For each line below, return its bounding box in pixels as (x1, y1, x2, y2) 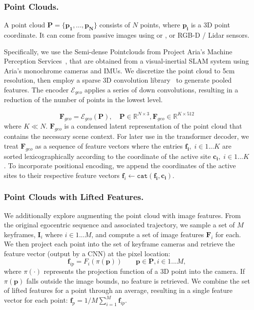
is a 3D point (190, 20, 230, 30)
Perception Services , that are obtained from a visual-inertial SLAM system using (4, 56, 249, 66)
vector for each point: (4, 295, 68, 305)
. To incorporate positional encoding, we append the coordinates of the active (4, 160, 236, 171)
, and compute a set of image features (91, 229, 204, 239)
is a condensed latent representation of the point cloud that (64, 121, 242, 131)
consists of (99, 20, 130, 30)
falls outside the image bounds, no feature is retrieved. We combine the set (26, 275, 250, 286)
